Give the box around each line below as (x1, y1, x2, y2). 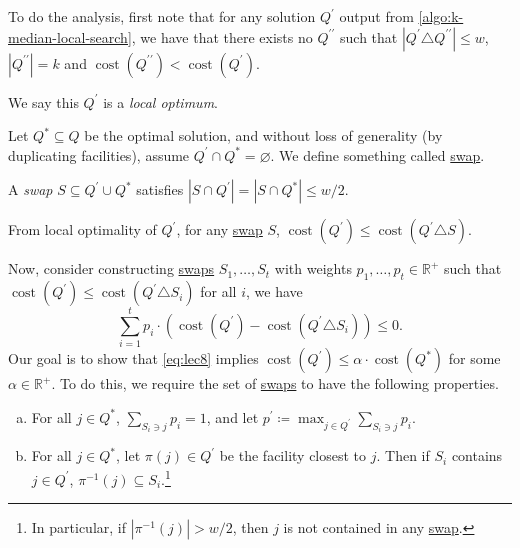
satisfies (136, 179, 184, 200)
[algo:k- (418, 6, 464, 26)
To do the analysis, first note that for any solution (8, 6, 316, 26)
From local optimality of (8, 219, 157, 240)
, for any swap (176, 219, 263, 240)
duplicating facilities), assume (8, 144, 190, 165)
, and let (206, 406, 259, 427)
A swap (8, 179, 53, 200)
